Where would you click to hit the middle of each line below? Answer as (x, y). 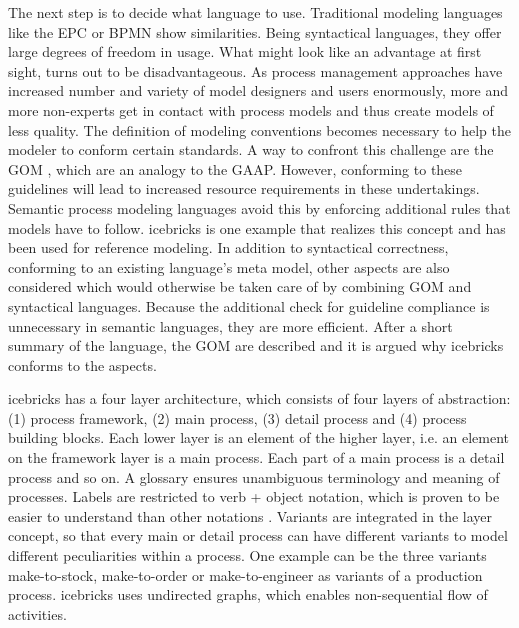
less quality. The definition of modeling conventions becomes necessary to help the (259, 129)
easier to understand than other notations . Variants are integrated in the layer (250, 515)
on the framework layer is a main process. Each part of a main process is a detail (256, 457)
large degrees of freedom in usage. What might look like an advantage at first (245, 51)
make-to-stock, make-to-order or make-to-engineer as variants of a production (245, 574)
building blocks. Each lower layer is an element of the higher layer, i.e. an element (258, 437)
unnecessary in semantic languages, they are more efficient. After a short (230, 325)
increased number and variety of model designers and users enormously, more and (258, 90)
